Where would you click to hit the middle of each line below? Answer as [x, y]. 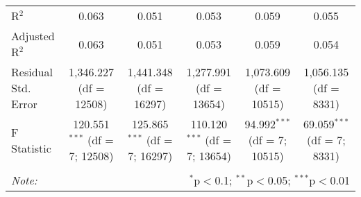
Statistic [31, 148]
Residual [32, 72]
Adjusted [33, 36]
